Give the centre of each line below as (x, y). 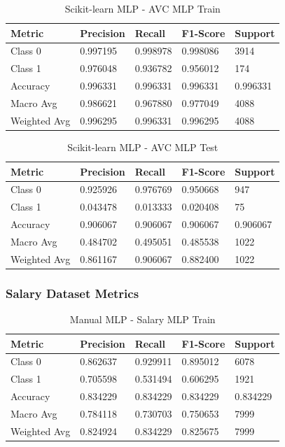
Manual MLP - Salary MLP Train (142, 319)
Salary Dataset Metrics (72, 293)
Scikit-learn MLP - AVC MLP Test (143, 147)
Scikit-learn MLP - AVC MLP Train (142, 8)
